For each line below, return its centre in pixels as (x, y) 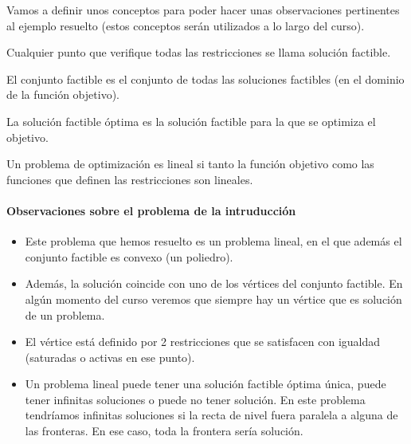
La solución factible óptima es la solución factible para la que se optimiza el (191, 121)
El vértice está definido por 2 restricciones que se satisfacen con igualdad (203, 342)
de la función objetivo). (63, 94)
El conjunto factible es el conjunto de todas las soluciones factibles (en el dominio (205, 79)
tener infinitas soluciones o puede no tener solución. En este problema (195, 399)
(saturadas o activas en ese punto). (110, 357)
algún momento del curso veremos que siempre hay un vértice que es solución (213, 299)
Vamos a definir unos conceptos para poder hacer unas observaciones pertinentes (203, 10)
